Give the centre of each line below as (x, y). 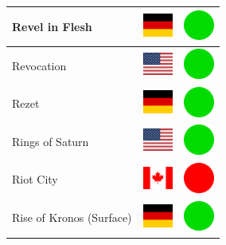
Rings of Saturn (51, 141)
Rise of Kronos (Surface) (72, 217)
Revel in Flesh (52, 26)
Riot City (35, 179)
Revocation (39, 65)
